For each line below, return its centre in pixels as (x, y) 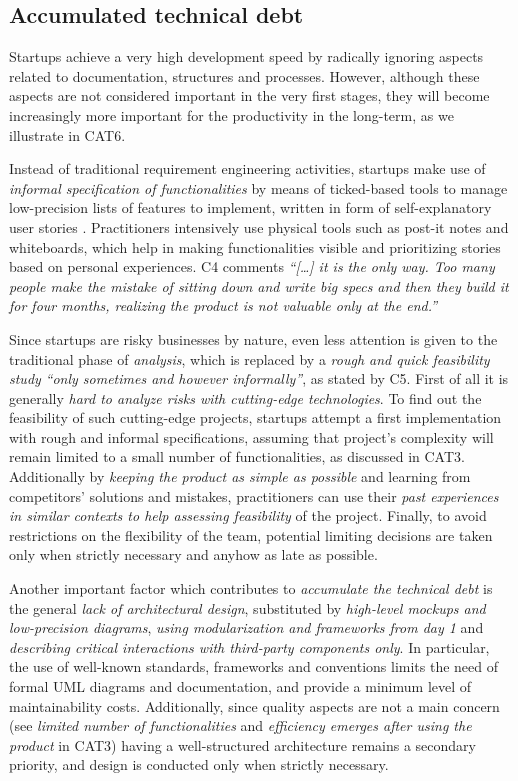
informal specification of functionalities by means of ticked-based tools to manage (258, 187)
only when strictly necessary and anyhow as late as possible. (193, 554)
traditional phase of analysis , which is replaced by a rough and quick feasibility (249, 358)
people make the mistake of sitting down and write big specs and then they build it (259, 285)
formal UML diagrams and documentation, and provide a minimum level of (240, 686)
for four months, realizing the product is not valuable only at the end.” (223, 305)
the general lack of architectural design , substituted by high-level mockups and (247, 607)
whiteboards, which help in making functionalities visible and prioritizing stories (255, 246)
